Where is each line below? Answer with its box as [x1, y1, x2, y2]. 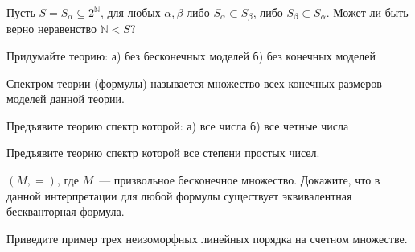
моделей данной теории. [6, 90, 125, 107]
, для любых [100, 4, 161, 20]
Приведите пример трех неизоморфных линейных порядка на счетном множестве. [6, 229, 408, 246]
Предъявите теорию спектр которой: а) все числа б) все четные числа [6, 117, 349, 134]
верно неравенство [6, 20, 97, 37]
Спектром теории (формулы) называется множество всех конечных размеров [6, 74, 382, 91]
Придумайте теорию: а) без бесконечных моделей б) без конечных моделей [6, 48, 376, 64]
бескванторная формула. [6, 203, 125, 220]
